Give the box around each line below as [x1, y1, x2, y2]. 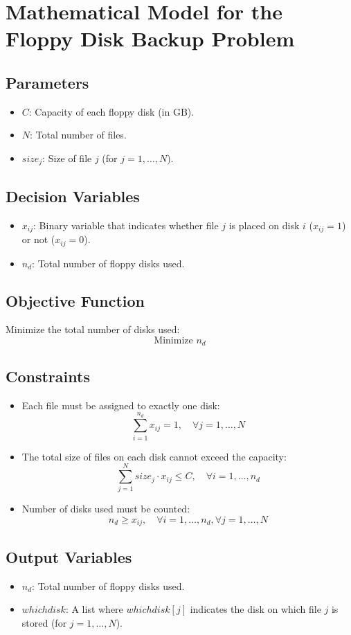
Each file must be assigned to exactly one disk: [21, 397, 220, 412]
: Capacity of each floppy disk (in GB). [28, 104, 195, 118]
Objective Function [6, 289, 145, 311]
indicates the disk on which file [190, 602, 321, 616]
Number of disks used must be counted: [21, 501, 190, 516]
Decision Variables [6, 185, 140, 206]
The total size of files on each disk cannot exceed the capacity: [21, 449, 287, 463]
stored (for [21, 615, 67, 629]
